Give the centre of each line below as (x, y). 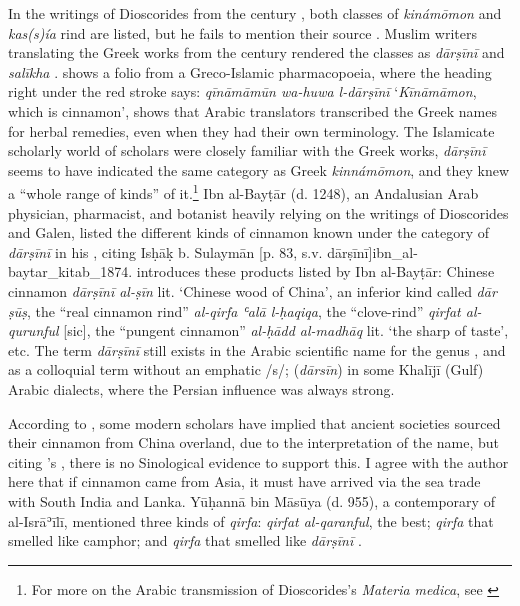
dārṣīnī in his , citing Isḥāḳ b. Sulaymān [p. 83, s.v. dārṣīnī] (190, 251)
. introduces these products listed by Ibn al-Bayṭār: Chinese (311, 271)
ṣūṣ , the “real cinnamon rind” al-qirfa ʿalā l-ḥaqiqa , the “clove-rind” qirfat (234, 310)
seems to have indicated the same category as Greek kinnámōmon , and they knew (259, 169)
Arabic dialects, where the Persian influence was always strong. (201, 388)
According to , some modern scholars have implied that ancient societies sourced (254, 422)
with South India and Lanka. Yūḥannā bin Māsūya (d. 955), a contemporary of (251, 500)
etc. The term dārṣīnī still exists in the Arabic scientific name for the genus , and (257, 349)
